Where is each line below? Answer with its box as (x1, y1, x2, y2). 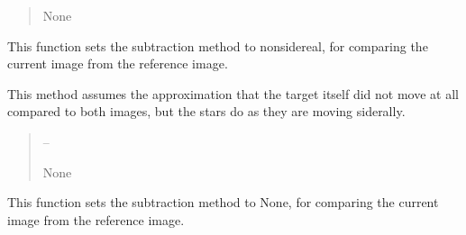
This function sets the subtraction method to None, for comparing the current (7, 193, 439, 212)
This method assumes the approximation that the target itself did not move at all (7, 84, 459, 103)
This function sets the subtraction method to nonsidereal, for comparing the (7, 36, 428, 55)
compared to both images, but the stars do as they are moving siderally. (7, 102, 406, 121)
